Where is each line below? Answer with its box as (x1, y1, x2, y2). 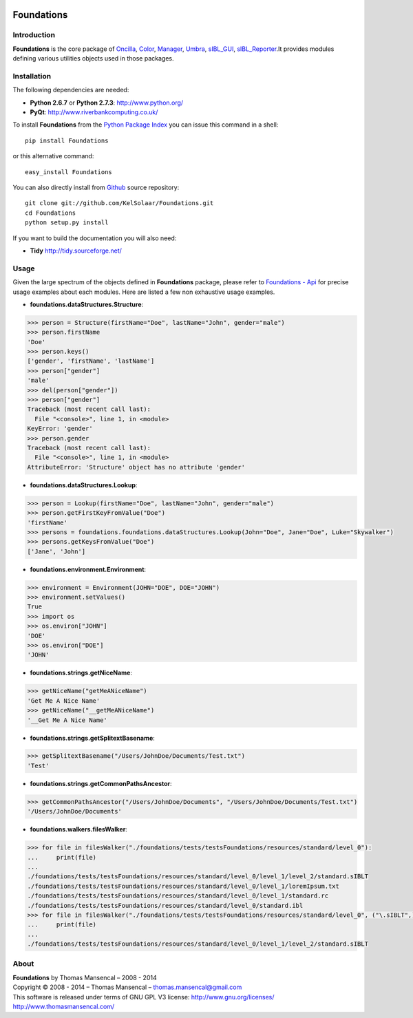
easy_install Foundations (25, 168, 113, 176)
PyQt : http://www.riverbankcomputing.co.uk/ (30, 108, 158, 116)
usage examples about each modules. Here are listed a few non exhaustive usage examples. (12, 288, 275, 296)
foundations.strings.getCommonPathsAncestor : (30, 779, 172, 787)
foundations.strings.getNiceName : (30, 668, 132, 677)
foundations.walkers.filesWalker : (30, 825, 127, 834)
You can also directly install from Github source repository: (12, 183, 180, 192)
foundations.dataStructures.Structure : (30, 300, 144, 308)
